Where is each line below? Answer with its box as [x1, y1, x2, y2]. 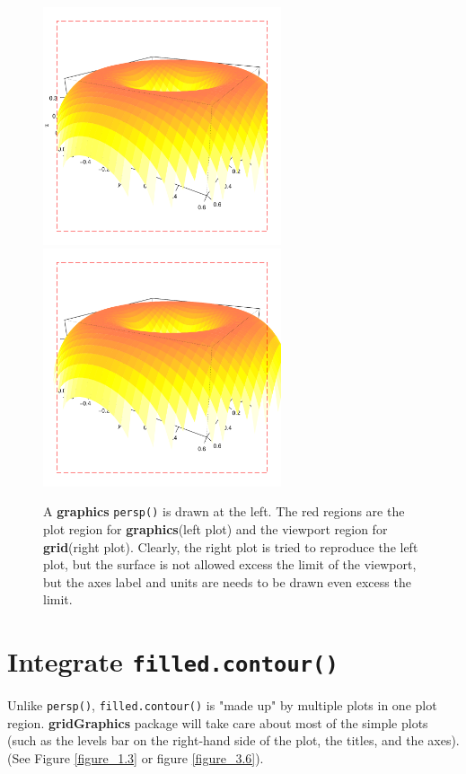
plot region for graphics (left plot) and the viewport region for [43, 519, 388, 538]
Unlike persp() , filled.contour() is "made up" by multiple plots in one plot [7, 696, 437, 715]
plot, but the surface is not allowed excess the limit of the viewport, [43, 555, 417, 574]
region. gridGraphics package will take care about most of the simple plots [7, 713, 428, 732]
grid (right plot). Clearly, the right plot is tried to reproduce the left [43, 537, 418, 556]
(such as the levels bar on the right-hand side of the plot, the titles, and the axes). [7, 731, 460, 750]
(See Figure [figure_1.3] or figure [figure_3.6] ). [7, 749, 264, 768]
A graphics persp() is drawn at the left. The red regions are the [43, 502, 405, 521]
